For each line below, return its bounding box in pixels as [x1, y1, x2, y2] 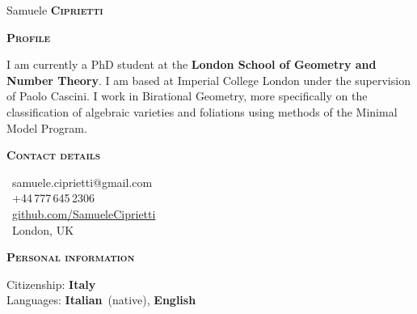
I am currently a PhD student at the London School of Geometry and [6, 56, 377, 73]
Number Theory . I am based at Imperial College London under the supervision [6, 71, 411, 88]
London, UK [11, 221, 74, 238]
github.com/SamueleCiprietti [12, 205, 156, 222]
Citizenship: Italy [6, 275, 96, 292]
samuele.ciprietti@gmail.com [12, 173, 153, 190]
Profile [6, 28, 51, 45]
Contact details [6, 146, 101, 163]
